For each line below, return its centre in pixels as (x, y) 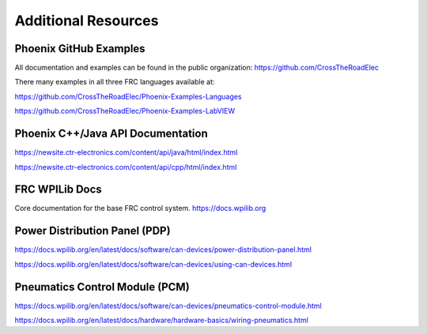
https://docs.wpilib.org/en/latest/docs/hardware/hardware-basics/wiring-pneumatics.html (161, 321)
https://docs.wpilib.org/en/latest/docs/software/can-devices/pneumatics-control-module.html (168, 306)
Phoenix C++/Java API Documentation (111, 134)
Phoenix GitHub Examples (80, 49)
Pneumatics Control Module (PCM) (102, 287)
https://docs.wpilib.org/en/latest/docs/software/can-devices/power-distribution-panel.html (163, 250)
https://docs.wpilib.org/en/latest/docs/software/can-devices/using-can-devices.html (153, 264)
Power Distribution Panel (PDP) (93, 231)
